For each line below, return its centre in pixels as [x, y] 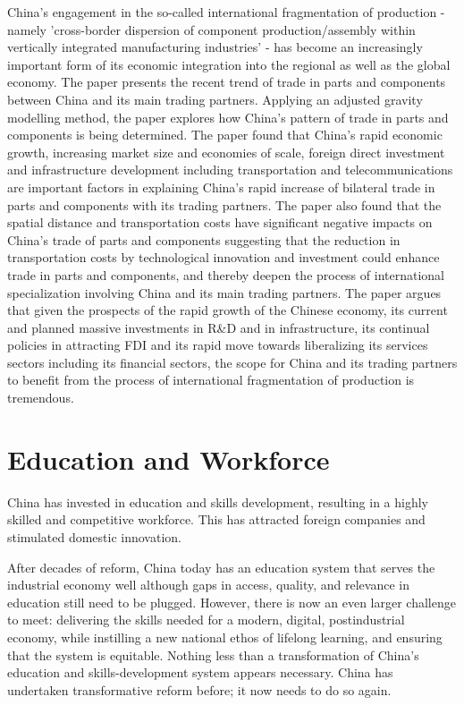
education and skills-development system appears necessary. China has [200, 672]
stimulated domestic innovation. [94, 536]
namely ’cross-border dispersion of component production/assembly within [211, 29]
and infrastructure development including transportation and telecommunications [230, 170]
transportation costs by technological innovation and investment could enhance [224, 257]
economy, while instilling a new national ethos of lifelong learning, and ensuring [225, 637]
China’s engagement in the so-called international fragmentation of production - [226, 12]
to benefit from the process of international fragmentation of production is [211, 380]
